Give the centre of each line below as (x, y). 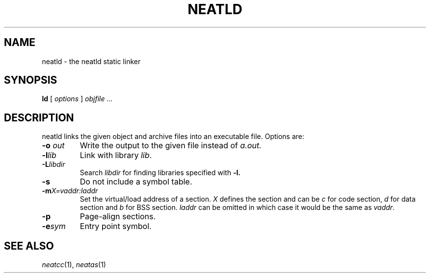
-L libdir (54, 164)
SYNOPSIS (31, 80)
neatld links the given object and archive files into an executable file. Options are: (173, 137)
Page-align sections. (118, 217)
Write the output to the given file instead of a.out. (171, 146)
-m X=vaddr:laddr (70, 191)
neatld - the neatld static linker (91, 61)
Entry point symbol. (116, 226)
